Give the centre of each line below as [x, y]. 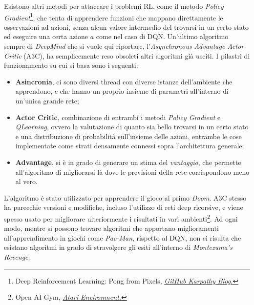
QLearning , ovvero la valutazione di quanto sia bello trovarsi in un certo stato [132, 127]
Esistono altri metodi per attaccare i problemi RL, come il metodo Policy [114, 6]
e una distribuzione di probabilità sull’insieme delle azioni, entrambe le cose [128, 136]
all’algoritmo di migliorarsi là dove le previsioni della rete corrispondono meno [132, 172]
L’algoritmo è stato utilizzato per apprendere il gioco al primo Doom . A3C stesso [125, 197]
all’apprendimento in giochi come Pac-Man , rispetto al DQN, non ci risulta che [123, 237]
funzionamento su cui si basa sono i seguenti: [71, 65]
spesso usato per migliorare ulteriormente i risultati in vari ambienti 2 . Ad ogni [121, 218]
